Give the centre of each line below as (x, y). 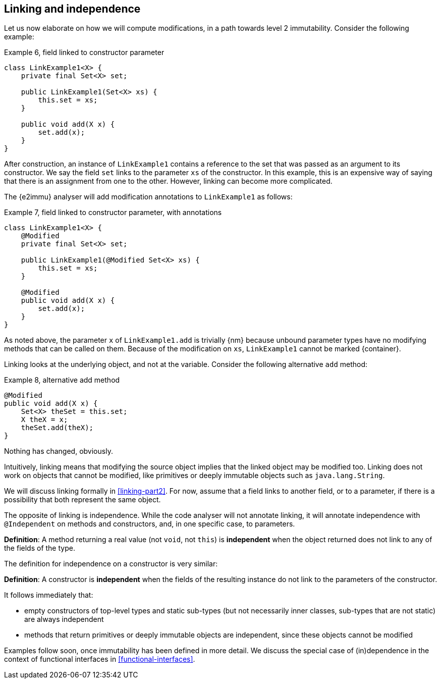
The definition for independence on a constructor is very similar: (111, 564)
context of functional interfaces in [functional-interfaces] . (100, 659)
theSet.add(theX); (57, 428)
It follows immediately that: (49, 595)
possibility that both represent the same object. (82, 500)
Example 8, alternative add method (62, 380)
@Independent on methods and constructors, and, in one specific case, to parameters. (150, 524)
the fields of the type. (40, 548)
